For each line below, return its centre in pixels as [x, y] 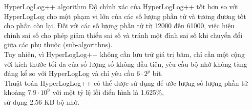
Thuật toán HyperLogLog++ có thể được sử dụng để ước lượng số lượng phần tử [126, 82]
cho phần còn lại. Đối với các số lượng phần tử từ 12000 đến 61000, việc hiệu [119, 26]
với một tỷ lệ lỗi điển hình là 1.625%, [108, 92]
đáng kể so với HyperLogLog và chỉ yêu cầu [69, 73]
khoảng [15, 92]
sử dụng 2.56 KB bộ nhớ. [42, 101]
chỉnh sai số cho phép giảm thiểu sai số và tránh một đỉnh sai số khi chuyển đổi [123, 35]
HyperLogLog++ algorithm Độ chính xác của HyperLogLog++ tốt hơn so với [121, 6]
